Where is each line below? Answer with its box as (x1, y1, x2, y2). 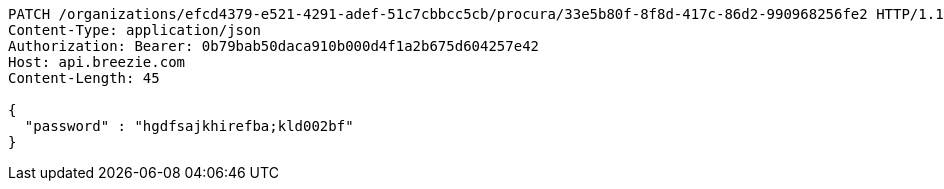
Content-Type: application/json (8, 22, 261, 38)
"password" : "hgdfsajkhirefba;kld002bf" (24, 118, 354, 134)
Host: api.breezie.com (8, 54, 186, 70)
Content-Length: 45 (8, 70, 160, 86)
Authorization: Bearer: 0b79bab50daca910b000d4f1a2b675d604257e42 (8, 38, 540, 54)
